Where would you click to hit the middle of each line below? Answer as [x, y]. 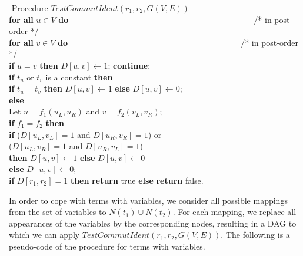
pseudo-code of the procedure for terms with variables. [107, 246]
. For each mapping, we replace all [234, 212]
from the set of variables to [58, 212]
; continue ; [129, 65]
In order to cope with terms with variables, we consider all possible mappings [148, 200]
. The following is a [255, 235]
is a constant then [79, 77]
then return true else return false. [137, 180]
